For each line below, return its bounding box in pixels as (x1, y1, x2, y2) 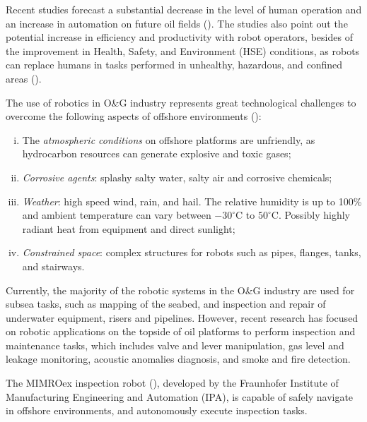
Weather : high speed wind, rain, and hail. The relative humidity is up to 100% (22, 193, 362, 208)
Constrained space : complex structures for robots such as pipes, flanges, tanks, (22, 245, 361, 260)
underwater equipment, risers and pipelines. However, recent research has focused (6, 310, 359, 325)
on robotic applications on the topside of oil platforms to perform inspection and (6, 324, 356, 339)
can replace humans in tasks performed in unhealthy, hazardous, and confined (6, 57, 343, 72)
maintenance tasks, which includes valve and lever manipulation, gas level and (6, 337, 344, 352)
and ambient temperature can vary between (22, 207, 211, 222)
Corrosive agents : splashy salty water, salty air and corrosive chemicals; (22, 169, 332, 184)
